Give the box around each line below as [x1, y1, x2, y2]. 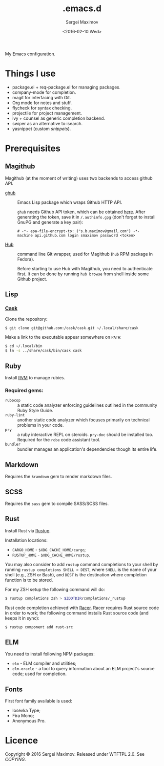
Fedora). [17, 256, 35, 262]
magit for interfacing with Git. [12, 94, 71, 100]
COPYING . [5, 756, 26, 763]
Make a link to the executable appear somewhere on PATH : [5, 334, 122, 340]
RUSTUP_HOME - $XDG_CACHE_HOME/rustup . [12, 552, 90, 558]
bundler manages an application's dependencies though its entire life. [17, 446, 158, 452]
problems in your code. [17, 422, 64, 428]
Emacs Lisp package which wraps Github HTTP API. [17, 199, 122, 205]
